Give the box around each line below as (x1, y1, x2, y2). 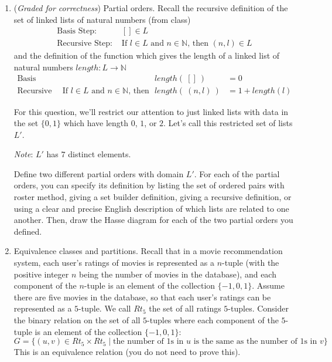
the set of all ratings (149, 302, 221, 314)
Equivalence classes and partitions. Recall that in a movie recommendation (13, 245, 283, 257)
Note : (13, 148, 33, 160)
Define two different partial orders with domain (13, 167, 184, 180)
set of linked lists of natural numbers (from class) (13, 13, 191, 25)
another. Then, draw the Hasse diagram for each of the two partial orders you (13, 214, 293, 226)
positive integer (13, 268, 69, 280)
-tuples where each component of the (147, 314, 279, 326)
